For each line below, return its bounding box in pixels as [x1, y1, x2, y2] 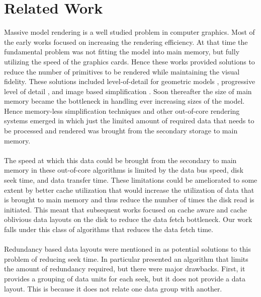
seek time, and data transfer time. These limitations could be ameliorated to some [4, 175, 257, 185]
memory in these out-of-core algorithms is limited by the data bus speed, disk [4, 165, 243, 175]
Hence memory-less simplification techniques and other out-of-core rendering [4, 105, 240, 116]
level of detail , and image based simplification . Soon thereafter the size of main [4, 86, 252, 96]
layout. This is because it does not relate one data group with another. [4, 283, 222, 293]
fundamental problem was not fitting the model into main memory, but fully [4, 46, 240, 57]
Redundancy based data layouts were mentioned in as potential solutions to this [4, 244, 251, 254]
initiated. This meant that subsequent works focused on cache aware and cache [4, 204, 247, 214]
